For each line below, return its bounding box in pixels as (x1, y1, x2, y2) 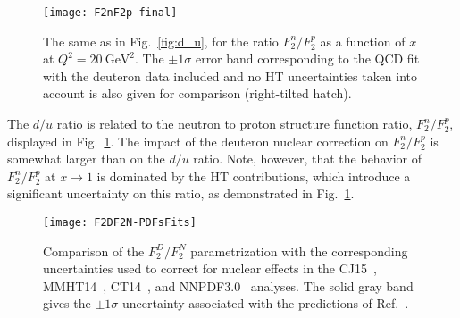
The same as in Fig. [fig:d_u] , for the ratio (43, 31, 279, 50)
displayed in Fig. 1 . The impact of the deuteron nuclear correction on (7, 131, 389, 150)
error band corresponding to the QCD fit (195, 49, 420, 68)
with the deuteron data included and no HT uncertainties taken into (43, 66, 418, 85)
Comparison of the (43, 241, 145, 260)
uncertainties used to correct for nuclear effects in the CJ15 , (43, 259, 377, 278)
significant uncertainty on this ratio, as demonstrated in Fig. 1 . (7, 184, 355, 203)
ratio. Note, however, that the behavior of (193, 149, 422, 168)
